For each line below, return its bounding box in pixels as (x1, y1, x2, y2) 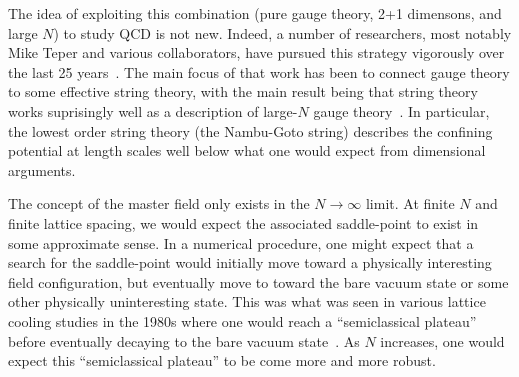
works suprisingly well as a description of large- (8, 100, 298, 121)
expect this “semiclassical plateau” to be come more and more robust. (8, 350, 436, 371)
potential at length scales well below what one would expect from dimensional (8, 140, 486, 161)
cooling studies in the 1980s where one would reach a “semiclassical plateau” (8, 310, 477, 331)
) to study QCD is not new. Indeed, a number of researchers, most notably (53, 22, 512, 43)
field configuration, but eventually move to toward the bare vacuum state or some (8, 271, 509, 292)
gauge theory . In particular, (313, 100, 490, 121)
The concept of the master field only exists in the (8, 193, 310, 214)
